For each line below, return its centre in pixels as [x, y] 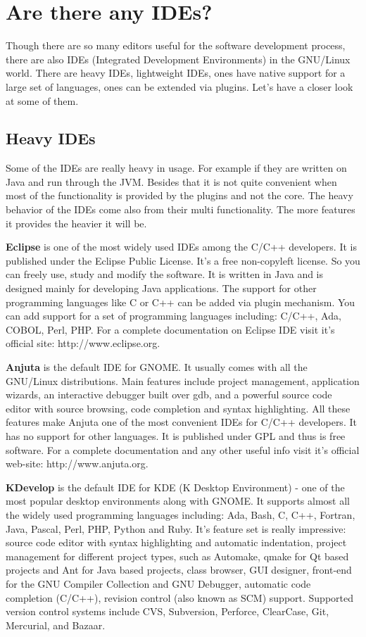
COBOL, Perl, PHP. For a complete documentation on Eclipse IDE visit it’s [170, 329]
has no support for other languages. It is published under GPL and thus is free [176, 435]
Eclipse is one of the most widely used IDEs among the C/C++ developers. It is [181, 247]
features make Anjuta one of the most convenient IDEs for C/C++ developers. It [181, 422]
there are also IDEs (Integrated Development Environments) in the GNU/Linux [178, 59]
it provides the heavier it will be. [76, 223]
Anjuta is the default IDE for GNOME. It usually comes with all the [157, 367]
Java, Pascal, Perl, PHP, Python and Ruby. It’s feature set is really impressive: [176, 528]
